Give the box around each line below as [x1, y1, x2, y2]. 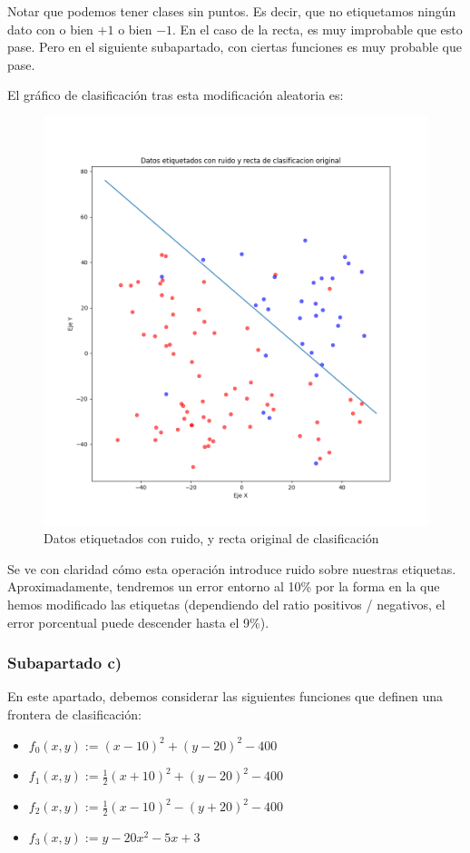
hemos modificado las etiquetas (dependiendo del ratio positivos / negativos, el [7, 595, 446, 613]
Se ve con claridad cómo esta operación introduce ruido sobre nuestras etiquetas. [7, 559, 456, 578]
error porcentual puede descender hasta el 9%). [7, 612, 269, 631]
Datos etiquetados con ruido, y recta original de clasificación [44, 529, 379, 548]
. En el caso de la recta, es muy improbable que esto [172, 19, 463, 38]
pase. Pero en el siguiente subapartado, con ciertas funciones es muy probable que [7, 37, 462, 56]
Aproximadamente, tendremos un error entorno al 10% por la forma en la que [7, 577, 440, 596]
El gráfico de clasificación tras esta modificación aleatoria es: [7, 85, 344, 104]
